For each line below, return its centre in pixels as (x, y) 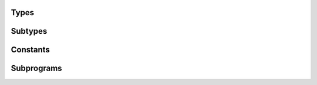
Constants (30, 50)
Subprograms (36, 68)
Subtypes (29, 31)
